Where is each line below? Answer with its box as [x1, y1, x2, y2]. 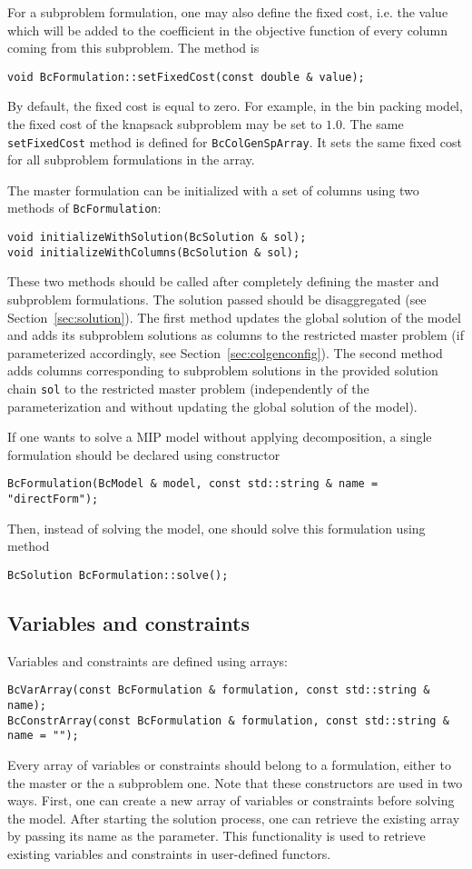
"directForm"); [7, 493, 99, 506]
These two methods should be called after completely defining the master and [7, 272, 439, 291]
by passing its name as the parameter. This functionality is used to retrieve [7, 826, 426, 845]
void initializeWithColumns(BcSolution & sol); [7, 245, 300, 259]
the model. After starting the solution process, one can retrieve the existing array [7, 808, 460, 827]
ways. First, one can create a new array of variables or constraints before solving [7, 791, 455, 810]
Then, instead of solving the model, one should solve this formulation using [7, 518, 426, 537]
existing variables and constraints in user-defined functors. [7, 844, 331, 863]
